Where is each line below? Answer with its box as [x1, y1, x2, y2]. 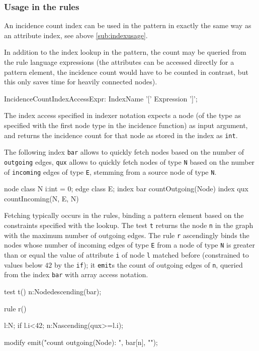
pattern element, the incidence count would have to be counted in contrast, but [4, 66, 248, 77]
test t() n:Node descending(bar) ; [4, 286, 102, 296]
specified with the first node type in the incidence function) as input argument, [4, 120, 248, 130]
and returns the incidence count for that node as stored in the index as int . [4, 130, 238, 140]
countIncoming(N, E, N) [4, 193, 79, 203]
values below [4, 259, 43, 270]
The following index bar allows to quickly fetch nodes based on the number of [4, 147, 244, 157]
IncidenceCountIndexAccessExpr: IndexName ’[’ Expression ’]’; [4, 93, 198, 103]
